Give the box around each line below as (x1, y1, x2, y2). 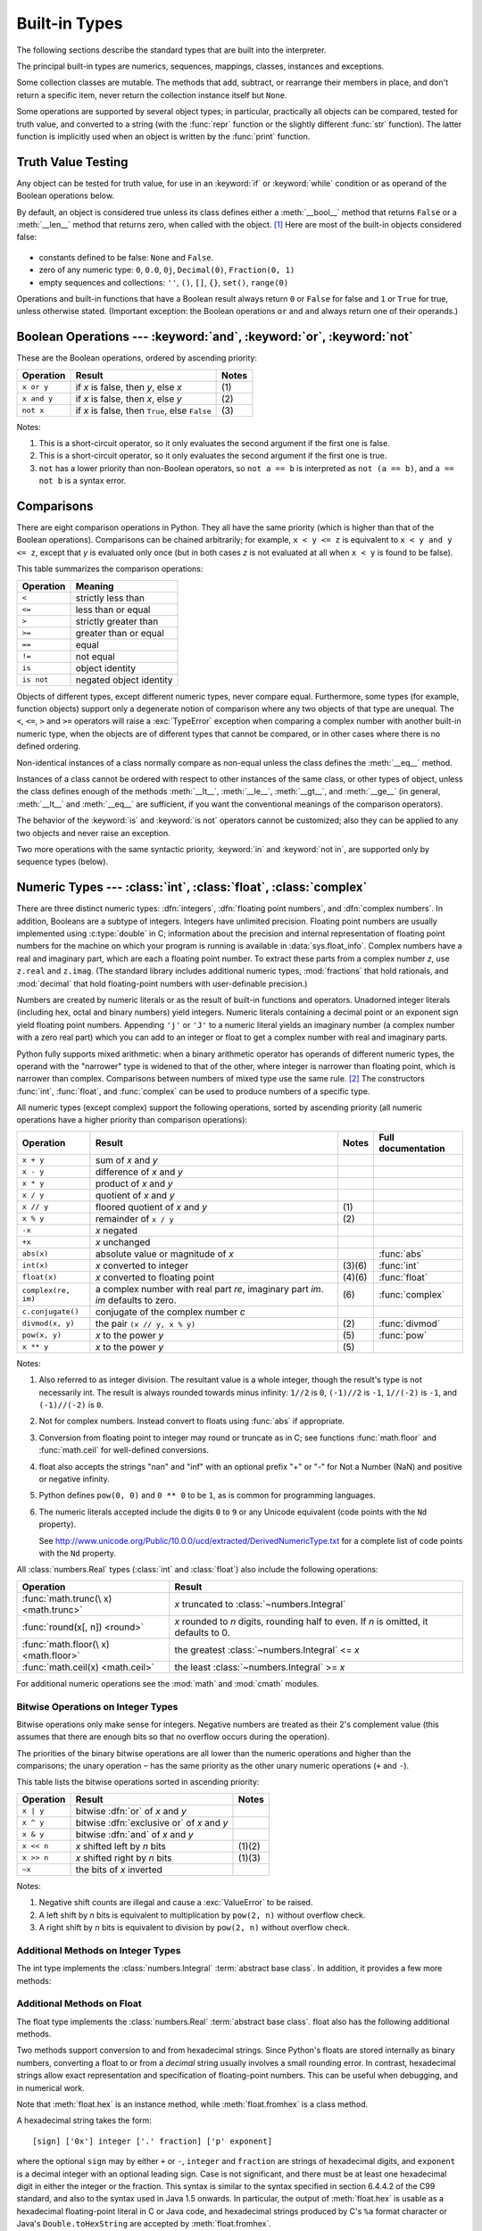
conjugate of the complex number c (95, 1306, 245, 1318)
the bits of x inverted (75, 1863, 162, 1876)
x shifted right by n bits (75, 1852, 173, 1864)
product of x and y (95, 1177, 173, 1190)
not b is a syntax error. (38, 476, 127, 486)
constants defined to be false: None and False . (38, 252, 214, 262)
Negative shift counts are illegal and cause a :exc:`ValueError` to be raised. (38, 1897, 313, 1908)
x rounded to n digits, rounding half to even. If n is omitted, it (174, 1615, 428, 1628)
